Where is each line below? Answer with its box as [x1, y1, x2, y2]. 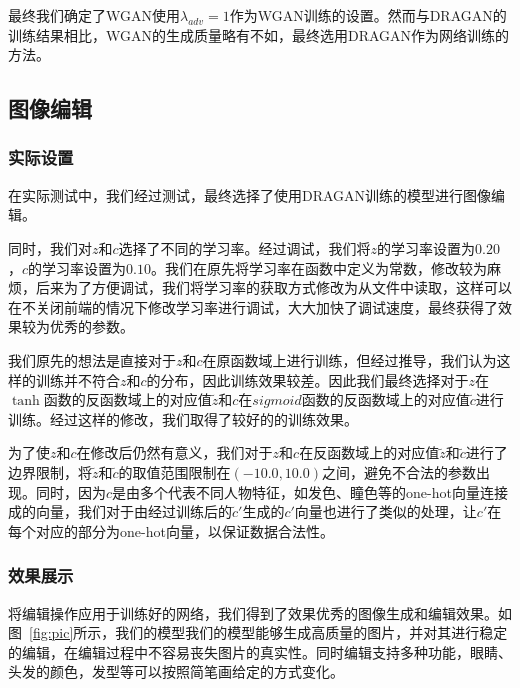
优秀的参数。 [49, 316, 134, 337]
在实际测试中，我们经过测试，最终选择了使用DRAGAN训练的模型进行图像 [8, 184, 492, 205]
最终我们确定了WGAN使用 [8, 5, 180, 25]
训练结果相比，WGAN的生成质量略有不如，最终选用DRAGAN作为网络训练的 [8, 24, 510, 45]
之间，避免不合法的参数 [322, 461, 476, 482]
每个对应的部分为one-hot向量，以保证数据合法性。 [8, 520, 334, 541]
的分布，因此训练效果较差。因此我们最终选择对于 [146, 369, 469, 390]
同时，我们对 [8, 237, 92, 258]
